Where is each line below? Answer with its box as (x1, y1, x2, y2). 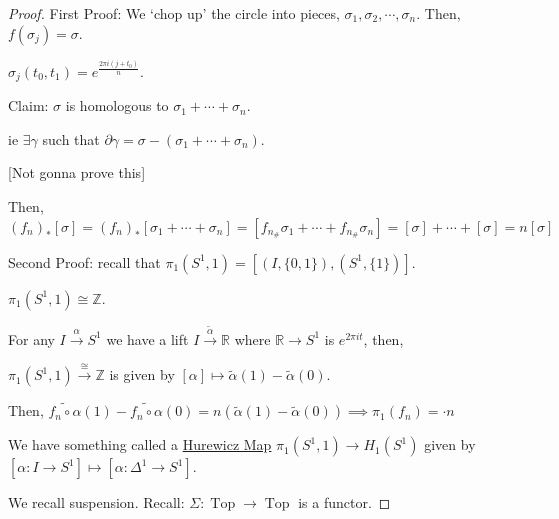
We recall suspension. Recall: (8, 492, 185, 513)
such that (42, 128, 100, 149)
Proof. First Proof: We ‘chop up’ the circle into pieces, (8, 3, 340, 23)
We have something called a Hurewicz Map (8, 434, 272, 455)
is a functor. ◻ (298, 492, 391, 513)
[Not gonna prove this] (8, 162, 146, 183)
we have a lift (106, 328, 189, 349)
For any (8, 328, 55, 349)
